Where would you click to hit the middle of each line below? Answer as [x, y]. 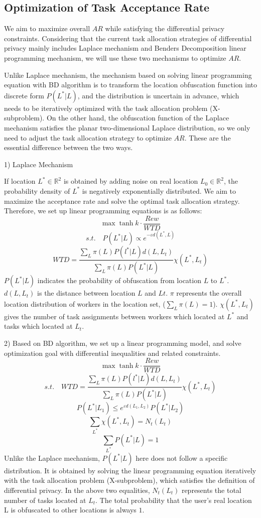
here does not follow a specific [182, 458]
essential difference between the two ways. [69, 147]
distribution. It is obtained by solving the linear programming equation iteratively [130, 470]
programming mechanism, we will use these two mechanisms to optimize [115, 57]
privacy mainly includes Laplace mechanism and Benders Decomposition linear [125, 48]
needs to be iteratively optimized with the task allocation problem [106, 108]
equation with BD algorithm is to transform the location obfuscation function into [131, 85]
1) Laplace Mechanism [39, 164]
